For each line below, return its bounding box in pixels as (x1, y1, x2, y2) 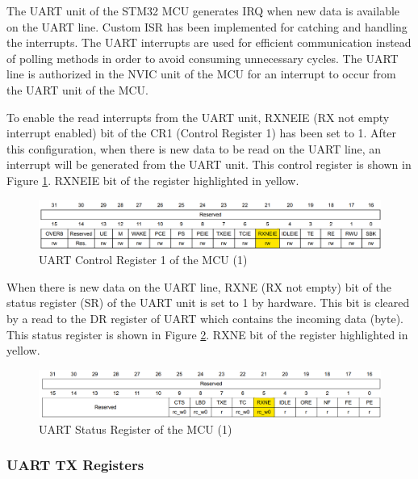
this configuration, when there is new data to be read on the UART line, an (6, 140, 382, 157)
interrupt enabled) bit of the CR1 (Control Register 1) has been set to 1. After (6, 124, 397, 141)
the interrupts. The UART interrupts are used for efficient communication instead (6, 34, 412, 51)
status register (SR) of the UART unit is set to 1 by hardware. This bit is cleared (6, 294, 410, 311)
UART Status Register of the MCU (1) (39, 420, 232, 437)
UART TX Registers (6, 455, 144, 475)
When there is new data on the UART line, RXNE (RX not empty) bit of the (6, 278, 391, 295)
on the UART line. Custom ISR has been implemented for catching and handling (6, 18, 408, 35)
